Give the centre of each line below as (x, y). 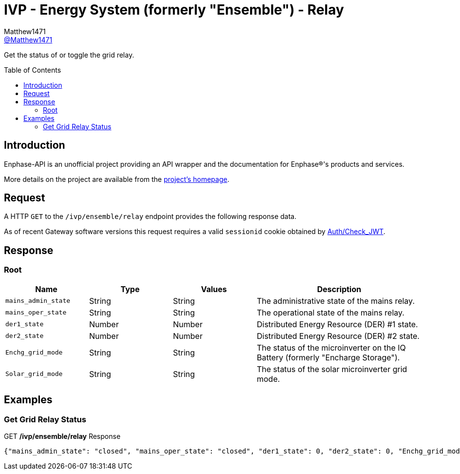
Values (214, 289)
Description (339, 289)
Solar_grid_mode (34, 374)
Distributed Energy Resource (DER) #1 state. (337, 324)
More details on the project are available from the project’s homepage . (117, 179)
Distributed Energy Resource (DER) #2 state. (338, 336)
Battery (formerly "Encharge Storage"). (328, 357)
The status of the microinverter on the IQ (331, 347)
